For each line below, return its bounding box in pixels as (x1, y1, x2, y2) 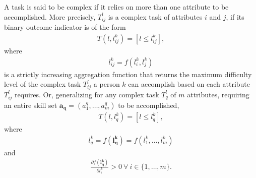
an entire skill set (4, 99, 57, 110)
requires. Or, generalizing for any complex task (15, 89, 159, 99)
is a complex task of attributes (108, 11, 203, 22)
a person (93, 79, 120, 89)
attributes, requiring (187, 89, 249, 99)
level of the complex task (4, 79, 81, 89)
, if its (226, 11, 244, 22)
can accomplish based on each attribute (128, 79, 250, 89)
